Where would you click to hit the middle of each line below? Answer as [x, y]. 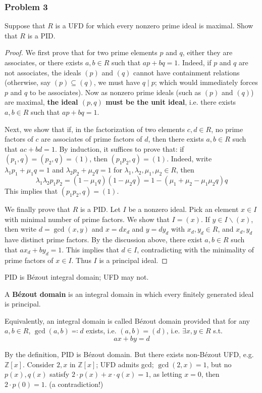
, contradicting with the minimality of [195, 249]
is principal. [23, 304]
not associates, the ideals [43, 72]
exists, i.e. [101, 331]
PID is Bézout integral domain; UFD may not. [77, 277]
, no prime [227, 129]
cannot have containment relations [187, 72]
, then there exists [176, 139]
